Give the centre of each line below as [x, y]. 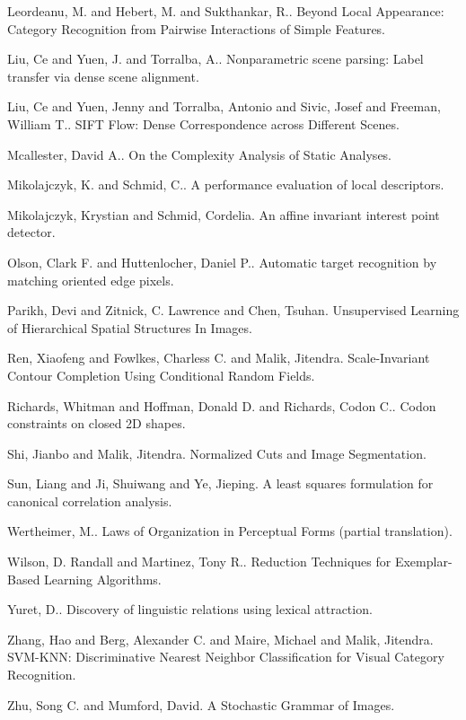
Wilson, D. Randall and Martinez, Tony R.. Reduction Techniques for [199, 562]
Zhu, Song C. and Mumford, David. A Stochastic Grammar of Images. [201, 704]
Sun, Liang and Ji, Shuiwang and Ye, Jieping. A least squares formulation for [220, 483]
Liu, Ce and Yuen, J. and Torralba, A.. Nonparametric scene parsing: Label [215, 59]
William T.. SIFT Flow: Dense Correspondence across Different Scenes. [203, 123]
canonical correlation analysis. [90, 500]
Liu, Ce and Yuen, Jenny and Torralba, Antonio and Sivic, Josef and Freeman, [224, 106]
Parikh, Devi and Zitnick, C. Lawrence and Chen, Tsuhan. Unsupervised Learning [233, 310]
